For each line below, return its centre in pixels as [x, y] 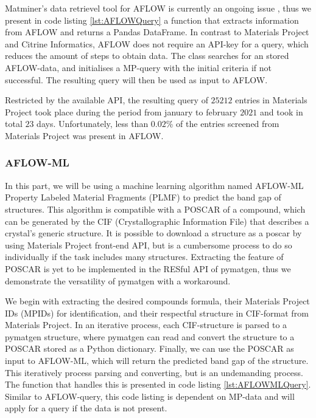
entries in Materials [271, 100]
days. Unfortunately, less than [93, 124]
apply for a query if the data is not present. [86, 408]
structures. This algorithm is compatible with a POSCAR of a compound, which [155, 209]
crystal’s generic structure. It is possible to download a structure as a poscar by [153, 233]
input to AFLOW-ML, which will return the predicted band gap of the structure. [157, 361]
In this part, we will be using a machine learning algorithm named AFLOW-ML [154, 185]
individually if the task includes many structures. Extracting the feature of [144, 257]
